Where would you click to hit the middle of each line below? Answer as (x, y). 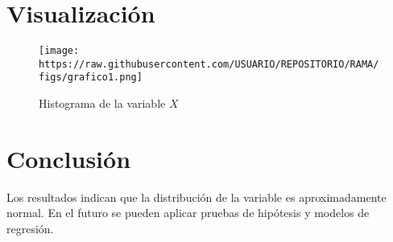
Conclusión (69, 158)
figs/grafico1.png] (91, 78)
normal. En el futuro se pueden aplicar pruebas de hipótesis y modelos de (188, 213)
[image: (59, 51)
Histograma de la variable (102, 103)
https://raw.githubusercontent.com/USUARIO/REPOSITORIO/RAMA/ (209, 64)
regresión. (30, 228)
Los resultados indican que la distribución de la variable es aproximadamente (196, 197)
